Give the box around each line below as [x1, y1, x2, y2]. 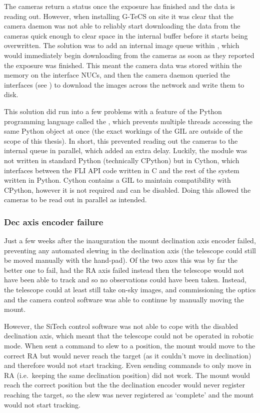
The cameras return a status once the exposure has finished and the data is [4, 1, 235, 11]
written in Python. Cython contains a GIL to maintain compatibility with [4, 175, 231, 185]
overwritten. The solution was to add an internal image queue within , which [4, 40, 239, 51]
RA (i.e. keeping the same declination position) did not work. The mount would [4, 369, 250, 380]
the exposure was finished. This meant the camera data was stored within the [4, 60, 242, 70]
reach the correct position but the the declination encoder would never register [4, 379, 245, 390]
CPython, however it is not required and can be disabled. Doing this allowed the [4, 184, 251, 195]
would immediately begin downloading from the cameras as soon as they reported [4, 50, 254, 60]
